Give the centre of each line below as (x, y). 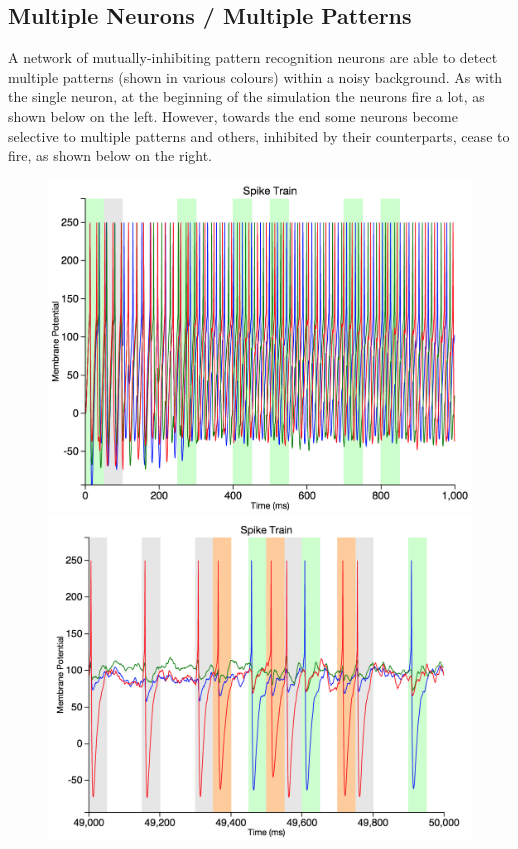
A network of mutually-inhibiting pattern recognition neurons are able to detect (253, 57)
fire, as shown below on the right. (110, 155)
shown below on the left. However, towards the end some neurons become (233, 115)
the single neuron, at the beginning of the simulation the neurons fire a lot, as (246, 96)
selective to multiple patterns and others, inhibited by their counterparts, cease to (259, 135)
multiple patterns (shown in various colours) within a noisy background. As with (255, 76)
